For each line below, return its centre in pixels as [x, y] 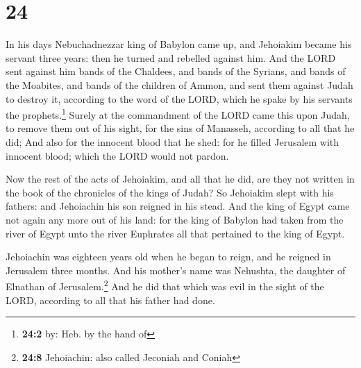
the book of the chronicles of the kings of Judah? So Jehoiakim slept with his [170, 192]
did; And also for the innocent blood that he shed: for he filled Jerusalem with [173, 141]
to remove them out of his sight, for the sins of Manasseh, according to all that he [180, 128]
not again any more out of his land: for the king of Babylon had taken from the [175, 219]
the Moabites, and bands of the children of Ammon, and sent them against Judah [179, 84]
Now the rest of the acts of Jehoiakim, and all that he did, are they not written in [180, 179]
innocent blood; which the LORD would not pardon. [117, 155]
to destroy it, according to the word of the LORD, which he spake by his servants [179, 98]
